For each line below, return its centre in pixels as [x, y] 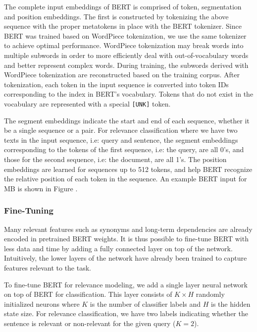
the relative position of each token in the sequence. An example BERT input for [126, 179]
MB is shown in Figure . [41, 188]
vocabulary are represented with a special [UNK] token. [87, 103]
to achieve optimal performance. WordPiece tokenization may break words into [124, 45]
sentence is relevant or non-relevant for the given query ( [90, 323]
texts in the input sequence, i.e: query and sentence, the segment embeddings [121, 139]
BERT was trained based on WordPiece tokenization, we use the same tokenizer [125, 35]
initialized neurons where [42, 304]
